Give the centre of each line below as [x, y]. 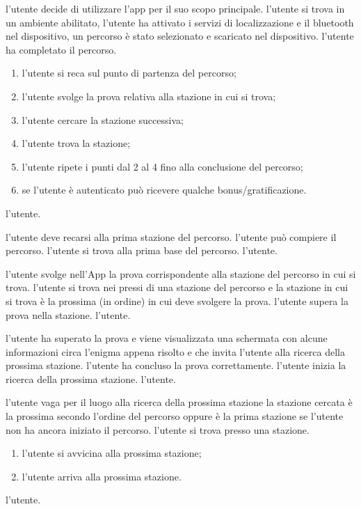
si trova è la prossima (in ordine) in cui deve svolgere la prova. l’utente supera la [177, 300]
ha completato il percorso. [61, 49]
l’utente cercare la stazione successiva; [103, 119]
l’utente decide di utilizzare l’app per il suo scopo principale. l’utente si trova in [175, 8]
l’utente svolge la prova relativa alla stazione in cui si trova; [149, 96]
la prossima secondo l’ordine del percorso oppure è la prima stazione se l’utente [175, 416]
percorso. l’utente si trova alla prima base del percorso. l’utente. [142, 250]
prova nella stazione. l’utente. [68, 314]
